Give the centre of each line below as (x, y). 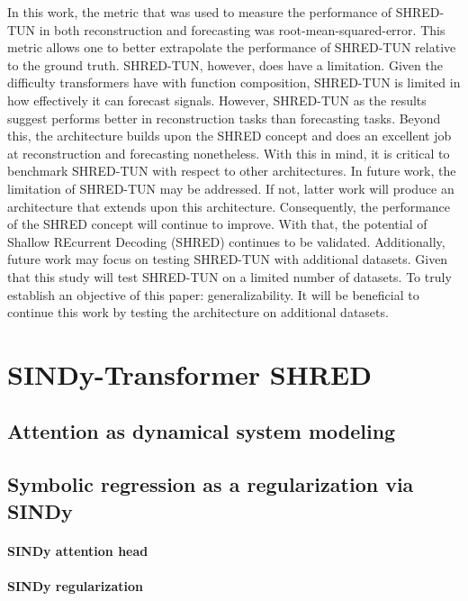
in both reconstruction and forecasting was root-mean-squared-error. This (242, 29)
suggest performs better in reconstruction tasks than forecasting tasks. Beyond (224, 118)
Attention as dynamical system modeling (202, 431)
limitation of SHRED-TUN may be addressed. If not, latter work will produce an (231, 188)
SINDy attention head (78, 550)
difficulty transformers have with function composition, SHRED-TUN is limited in (234, 82)
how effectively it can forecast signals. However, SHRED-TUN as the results (217, 100)
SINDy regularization (75, 585)
